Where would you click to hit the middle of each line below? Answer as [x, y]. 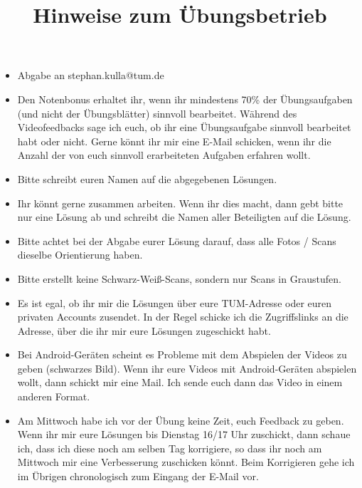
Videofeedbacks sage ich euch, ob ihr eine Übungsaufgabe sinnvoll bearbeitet [184, 127]
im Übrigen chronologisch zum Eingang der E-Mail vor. [138, 476]
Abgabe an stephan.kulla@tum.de [91, 75]
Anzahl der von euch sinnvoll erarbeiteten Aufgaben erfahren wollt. [164, 155]
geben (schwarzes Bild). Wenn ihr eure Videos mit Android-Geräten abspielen [187, 368]
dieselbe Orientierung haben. [80, 255]
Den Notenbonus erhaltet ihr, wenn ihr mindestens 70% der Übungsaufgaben [185, 99]
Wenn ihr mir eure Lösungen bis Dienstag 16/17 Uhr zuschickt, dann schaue [184, 434]
